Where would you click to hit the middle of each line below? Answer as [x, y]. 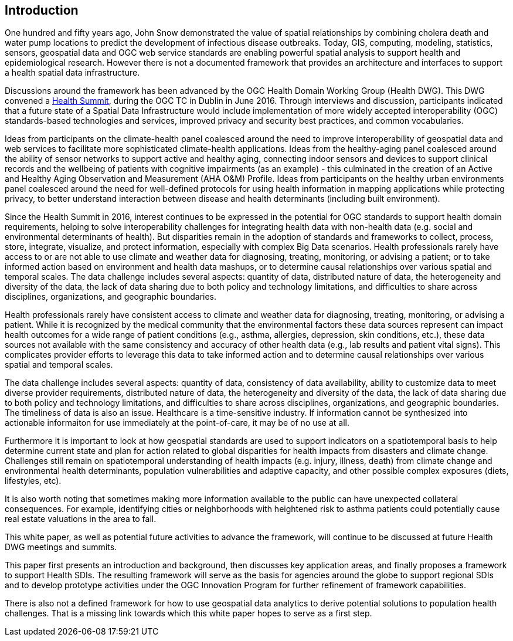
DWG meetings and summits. [61, 547]
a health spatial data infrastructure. [72, 73]
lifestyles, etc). [33, 481]
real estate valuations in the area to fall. [81, 519]
